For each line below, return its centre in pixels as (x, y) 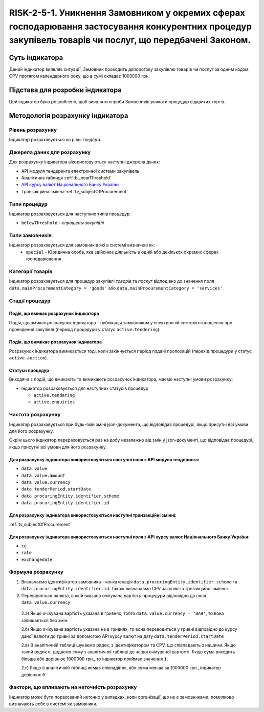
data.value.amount (43, 475)
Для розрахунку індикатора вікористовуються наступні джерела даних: (85, 162)
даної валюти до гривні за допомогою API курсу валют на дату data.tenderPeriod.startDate (123, 636)
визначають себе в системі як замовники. (53, 704)
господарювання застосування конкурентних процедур (130, 26)
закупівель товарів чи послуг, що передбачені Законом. (130, 40)
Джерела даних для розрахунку (50, 152)
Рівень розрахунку (33, 130)
